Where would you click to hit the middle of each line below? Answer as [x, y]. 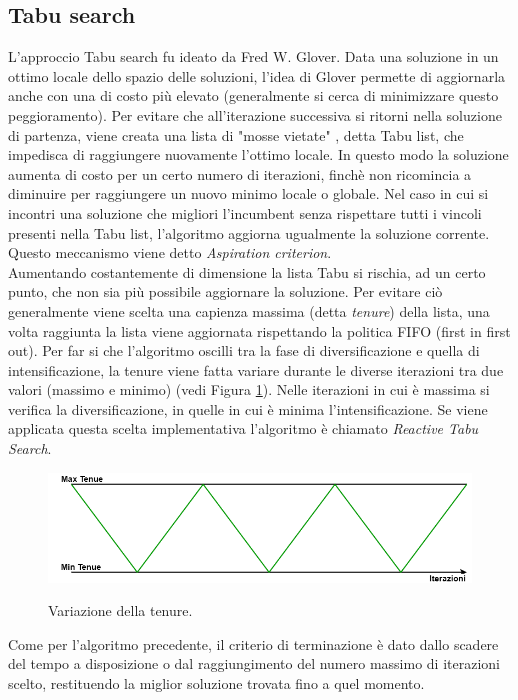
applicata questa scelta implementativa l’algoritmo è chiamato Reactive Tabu [243, 428]
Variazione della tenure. [120, 610]
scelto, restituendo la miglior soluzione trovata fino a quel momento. [216, 682]
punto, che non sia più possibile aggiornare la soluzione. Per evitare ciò [225, 291]
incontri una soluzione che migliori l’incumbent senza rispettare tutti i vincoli [245, 212]
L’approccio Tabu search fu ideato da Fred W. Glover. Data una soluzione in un [253, 56]
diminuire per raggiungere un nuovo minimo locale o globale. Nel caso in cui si [248, 193]
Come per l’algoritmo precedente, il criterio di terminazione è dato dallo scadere [253, 643]
